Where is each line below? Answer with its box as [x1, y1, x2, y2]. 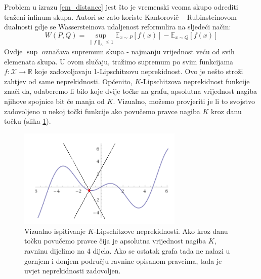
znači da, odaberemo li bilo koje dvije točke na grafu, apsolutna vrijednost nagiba [4, 86, 257, 96]
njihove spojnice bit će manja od [4, 95, 105, 106]
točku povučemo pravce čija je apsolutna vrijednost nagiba [24, 235, 206, 246]
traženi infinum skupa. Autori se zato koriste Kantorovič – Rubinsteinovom [4, 11, 237, 22]
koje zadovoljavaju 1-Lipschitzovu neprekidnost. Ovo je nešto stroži [34, 66, 243, 77]
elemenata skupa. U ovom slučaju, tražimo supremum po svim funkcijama [4, 56, 234, 66]
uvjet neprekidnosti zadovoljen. [24, 265, 121, 276]
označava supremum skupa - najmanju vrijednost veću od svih [41, 46, 235, 56]
